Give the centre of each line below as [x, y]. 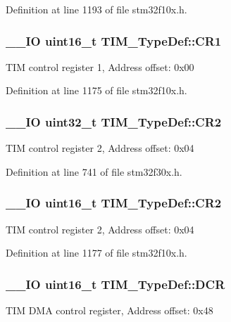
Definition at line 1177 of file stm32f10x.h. [96, 253]
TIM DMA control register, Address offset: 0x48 [110, 310]
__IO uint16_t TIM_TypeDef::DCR [115, 284]
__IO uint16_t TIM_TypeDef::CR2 [114, 203]
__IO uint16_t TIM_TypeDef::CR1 [114, 40]
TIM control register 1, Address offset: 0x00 [100, 66]
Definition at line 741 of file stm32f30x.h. [94, 171]
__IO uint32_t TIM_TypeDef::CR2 [114, 121]
